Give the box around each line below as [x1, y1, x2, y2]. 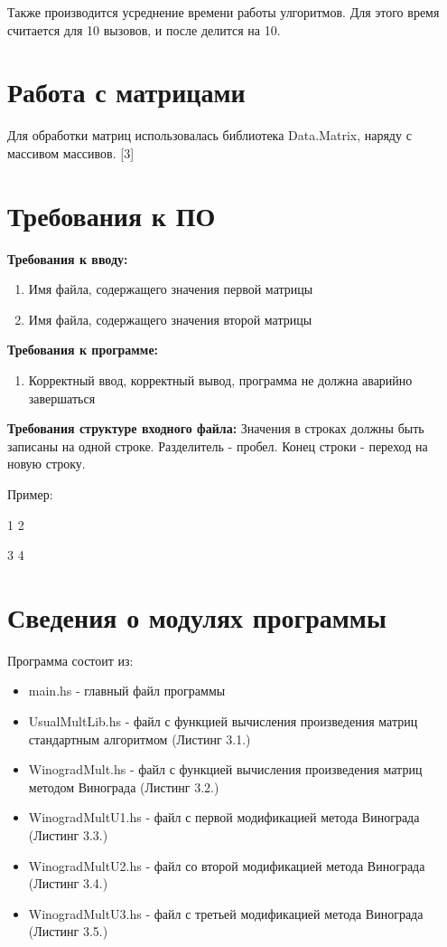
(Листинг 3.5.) [28, 922, 108, 941]
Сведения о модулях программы [7, 598, 386, 635]
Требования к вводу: [7, 249, 128, 268]
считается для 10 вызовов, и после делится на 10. [7, 20, 281, 39]
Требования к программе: [7, 340, 159, 359]
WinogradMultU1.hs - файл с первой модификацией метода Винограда [28, 808, 420, 827]
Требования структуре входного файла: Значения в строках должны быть [7, 419, 424, 438]
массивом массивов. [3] [7, 143, 135, 162]
